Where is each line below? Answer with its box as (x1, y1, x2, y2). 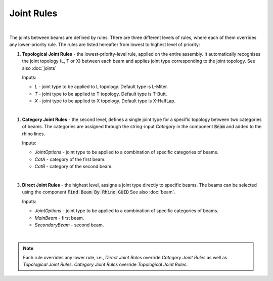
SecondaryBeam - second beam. (34, 222, 104, 228)
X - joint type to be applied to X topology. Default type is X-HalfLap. (34, 98, 176, 104)
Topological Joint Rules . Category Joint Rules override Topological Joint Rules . (23, 261, 188, 268)
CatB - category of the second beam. (34, 164, 113, 170)
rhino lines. (22, 131, 45, 137)
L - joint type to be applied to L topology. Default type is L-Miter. (34, 84, 168, 90)
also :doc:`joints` (22, 65, 57, 71)
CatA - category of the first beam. (34, 156, 106, 162)
